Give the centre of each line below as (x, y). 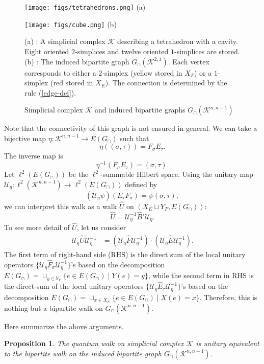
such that (135, 138)
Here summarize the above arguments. (64, 326)
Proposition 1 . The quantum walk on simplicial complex (94, 343)
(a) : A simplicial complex (65, 41)
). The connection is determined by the (166, 83)
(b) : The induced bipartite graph (77, 61)
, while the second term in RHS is (201, 275)
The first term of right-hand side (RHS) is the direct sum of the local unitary (125, 254)
